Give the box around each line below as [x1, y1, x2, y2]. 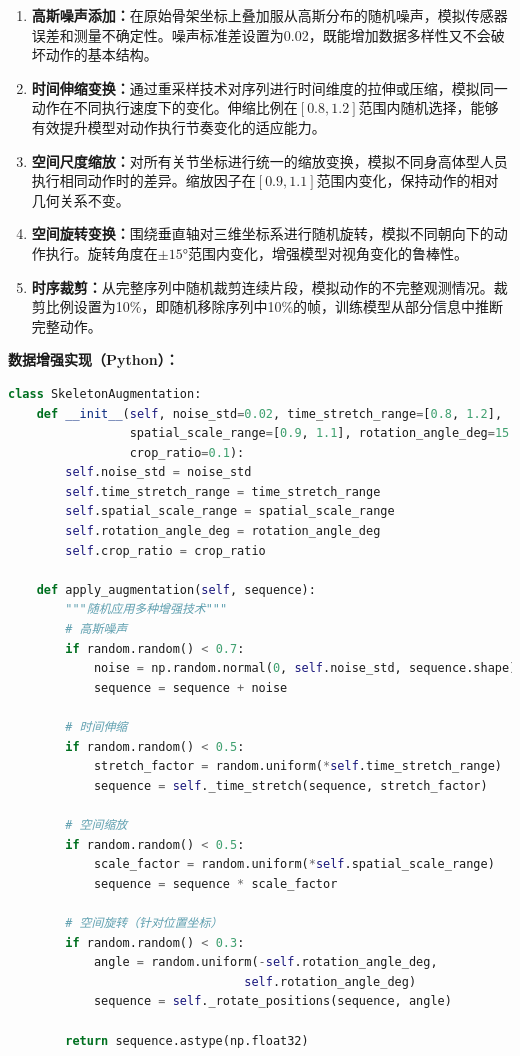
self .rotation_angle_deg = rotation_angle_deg [65, 524, 381, 539]
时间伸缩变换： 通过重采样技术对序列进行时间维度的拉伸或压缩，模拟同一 [31, 77, 508, 98]
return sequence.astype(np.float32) [65, 1033, 309, 1048]
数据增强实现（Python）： [8, 349, 179, 370]
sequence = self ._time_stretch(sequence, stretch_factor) [93, 778, 488, 793]
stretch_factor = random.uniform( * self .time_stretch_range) [93, 759, 503, 774]
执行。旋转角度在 [45, 242, 158, 263]
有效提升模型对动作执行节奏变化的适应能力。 [31, 116, 326, 137]
